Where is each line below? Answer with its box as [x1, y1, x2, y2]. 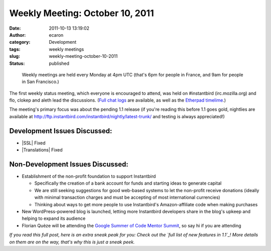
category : [9, 39, 31, 45]
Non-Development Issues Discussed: [9, 160, 129, 169]
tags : [9, 46, 21, 52]
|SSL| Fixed [22, 140, 46, 146]
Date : [9, 25, 21, 31]
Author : [9, 32, 26, 38]
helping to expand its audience [22, 215, 86, 221]
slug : [9, 53, 20, 59]
